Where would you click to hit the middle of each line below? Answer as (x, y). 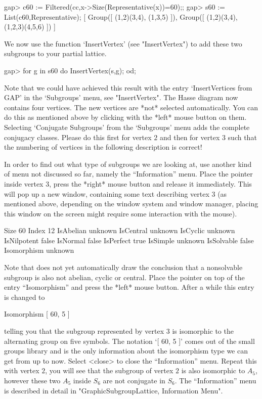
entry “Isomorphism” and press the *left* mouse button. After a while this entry (129, 287)
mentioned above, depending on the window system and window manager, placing (131, 204)
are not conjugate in (134, 380)
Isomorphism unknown (39, 250)
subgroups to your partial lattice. (55, 53)
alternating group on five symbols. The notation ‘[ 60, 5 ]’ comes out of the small (129, 341)
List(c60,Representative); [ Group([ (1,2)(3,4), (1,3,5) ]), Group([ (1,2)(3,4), (121, 16)
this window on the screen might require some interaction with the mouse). (121, 213)
